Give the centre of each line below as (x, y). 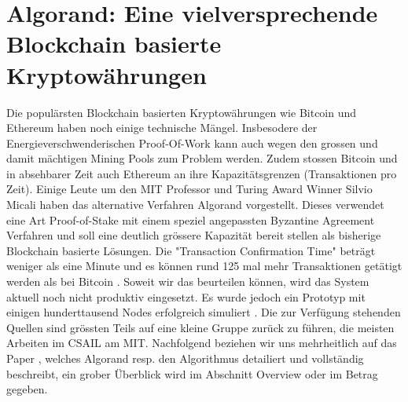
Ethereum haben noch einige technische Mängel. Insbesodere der (162, 128)
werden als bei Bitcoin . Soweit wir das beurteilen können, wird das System (188, 281)
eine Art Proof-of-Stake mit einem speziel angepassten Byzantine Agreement (191, 219)
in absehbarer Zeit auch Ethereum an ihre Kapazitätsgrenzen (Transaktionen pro (202, 173)
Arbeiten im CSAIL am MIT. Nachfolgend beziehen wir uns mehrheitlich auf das (202, 343)
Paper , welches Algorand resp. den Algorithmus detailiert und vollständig (185, 358)
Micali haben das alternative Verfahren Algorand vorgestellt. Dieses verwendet (195, 205)
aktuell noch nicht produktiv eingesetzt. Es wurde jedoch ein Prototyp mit (186, 296)
